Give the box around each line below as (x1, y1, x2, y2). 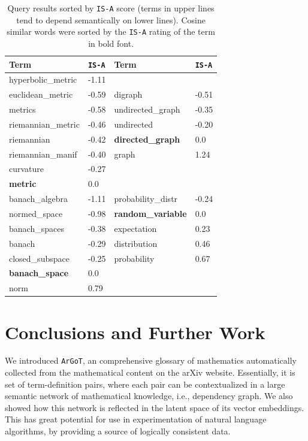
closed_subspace (9, 252, 70, 264)
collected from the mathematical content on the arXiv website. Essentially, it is (5, 366, 295, 379)
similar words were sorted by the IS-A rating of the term (7, 25, 215, 38)
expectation (114, 222, 157, 234)
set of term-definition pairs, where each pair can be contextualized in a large (5, 377, 285, 390)
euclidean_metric (9, 88, 73, 101)
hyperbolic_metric (9, 73, 77, 86)
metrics (9, 103, 36, 116)
